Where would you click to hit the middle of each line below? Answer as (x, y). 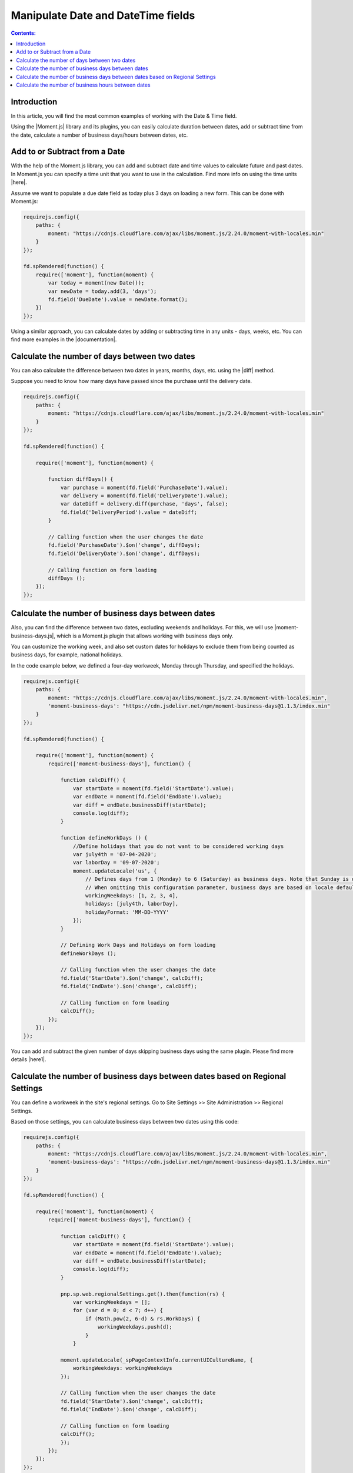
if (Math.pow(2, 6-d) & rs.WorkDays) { (143, 1319)
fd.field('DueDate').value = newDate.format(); (118, 299)
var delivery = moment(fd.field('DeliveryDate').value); (144, 496)
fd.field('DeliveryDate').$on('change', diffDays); (124, 553)
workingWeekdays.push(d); (135, 1327)
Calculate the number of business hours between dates (83, 85)
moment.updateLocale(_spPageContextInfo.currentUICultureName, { (156, 1360)
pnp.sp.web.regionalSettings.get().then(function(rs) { (143, 1294)
